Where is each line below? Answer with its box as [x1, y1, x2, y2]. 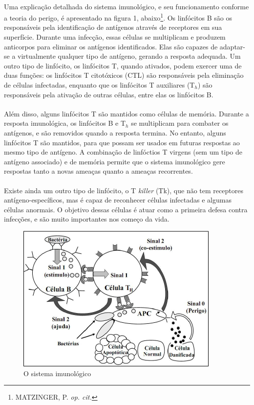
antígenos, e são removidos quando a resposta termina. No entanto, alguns [4, 127, 226, 137]
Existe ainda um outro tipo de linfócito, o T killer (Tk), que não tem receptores [4, 185, 243, 195]
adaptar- [219, 41, 245, 51]
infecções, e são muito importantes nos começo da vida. [4, 214, 169, 224]
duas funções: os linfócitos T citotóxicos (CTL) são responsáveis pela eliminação [4, 70, 244, 80]
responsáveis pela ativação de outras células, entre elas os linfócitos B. [4, 89, 213, 99]
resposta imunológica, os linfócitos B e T [4, 118, 126, 128]
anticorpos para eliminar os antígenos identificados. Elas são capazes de [4, 41, 218, 51]
